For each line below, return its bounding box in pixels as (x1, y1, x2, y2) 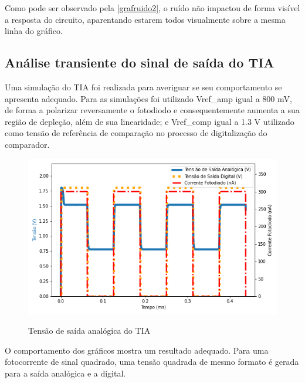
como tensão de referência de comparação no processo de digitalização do (5, 127, 267, 139)
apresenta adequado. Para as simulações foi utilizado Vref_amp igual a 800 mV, (5, 92, 292, 104)
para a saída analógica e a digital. (5, 367, 126, 379)
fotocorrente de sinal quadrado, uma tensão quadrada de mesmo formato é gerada (5, 355, 299, 368)
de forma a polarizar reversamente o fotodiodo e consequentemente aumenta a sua (5, 104, 300, 116)
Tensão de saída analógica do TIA (28, 324, 151, 337)
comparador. (5, 138, 50, 150)
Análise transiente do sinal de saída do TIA (5, 53, 274, 72)
